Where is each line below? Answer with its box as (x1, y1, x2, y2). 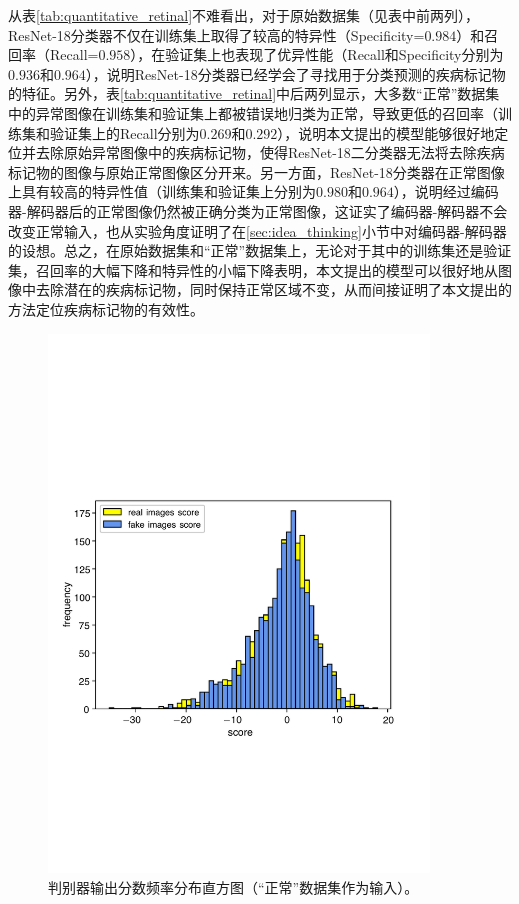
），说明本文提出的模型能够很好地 (277, 122, 495, 143)
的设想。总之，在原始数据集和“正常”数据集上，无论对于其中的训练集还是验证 (8, 240, 512, 261)
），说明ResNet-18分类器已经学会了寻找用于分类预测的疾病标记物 (85, 63, 506, 84)
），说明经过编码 (393, 181, 499, 202)
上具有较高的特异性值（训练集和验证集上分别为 (8, 181, 316, 202)
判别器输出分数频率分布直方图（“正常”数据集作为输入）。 (48, 876, 419, 897)
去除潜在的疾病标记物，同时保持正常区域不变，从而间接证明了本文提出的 (35, 279, 512, 300)
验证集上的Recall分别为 (49, 122, 200, 143)
